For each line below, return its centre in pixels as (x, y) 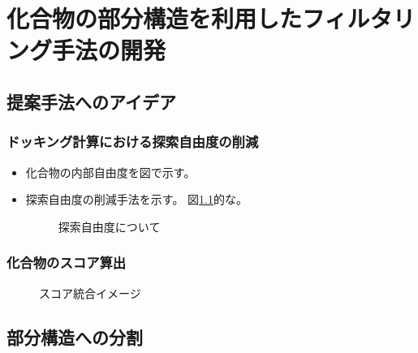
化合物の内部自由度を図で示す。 (110, 172)
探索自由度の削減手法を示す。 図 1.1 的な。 (136, 199)
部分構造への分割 (75, 336)
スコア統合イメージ (90, 293)
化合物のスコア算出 (67, 263)
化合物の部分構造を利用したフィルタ (200, 18)
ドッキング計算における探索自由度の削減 (133, 142)
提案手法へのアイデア (91, 101)
